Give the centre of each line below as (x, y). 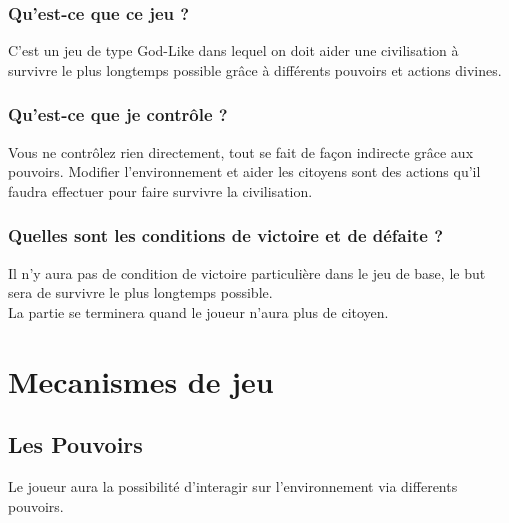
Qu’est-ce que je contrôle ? (118, 114)
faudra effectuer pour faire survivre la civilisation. (160, 190)
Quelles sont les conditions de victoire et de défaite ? (226, 235)
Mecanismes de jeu (141, 380)
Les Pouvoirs (75, 444)
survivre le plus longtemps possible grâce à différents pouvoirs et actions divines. (255, 69)
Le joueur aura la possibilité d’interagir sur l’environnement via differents (233, 485)
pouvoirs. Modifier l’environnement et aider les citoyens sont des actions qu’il (244, 171)
